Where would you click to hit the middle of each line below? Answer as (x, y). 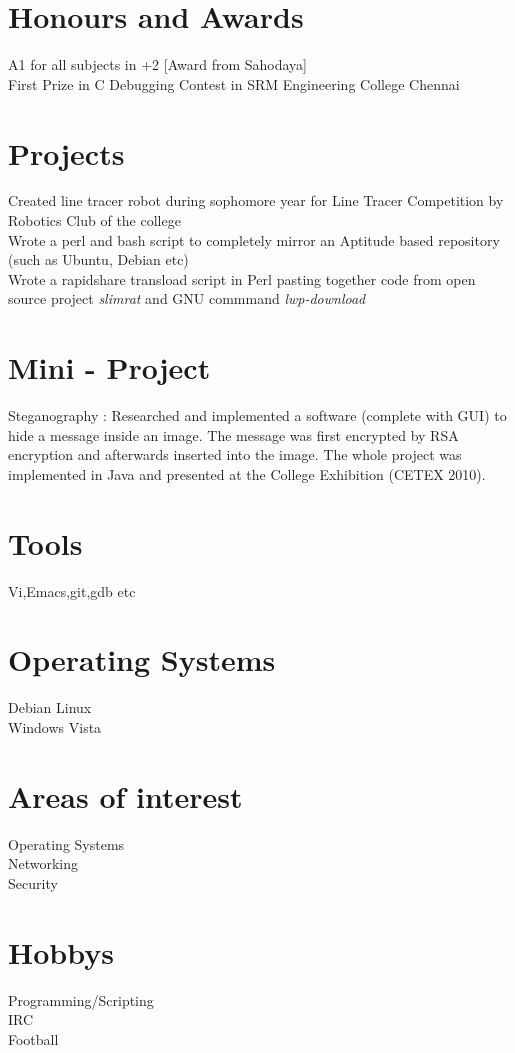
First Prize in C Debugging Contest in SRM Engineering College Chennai (234, 83)
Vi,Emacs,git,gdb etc (72, 590)
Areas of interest (125, 795)
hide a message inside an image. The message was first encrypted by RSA (233, 434)
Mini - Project (109, 367)
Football (33, 1038)
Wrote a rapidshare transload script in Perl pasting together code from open (242, 278)
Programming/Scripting (81, 999)
